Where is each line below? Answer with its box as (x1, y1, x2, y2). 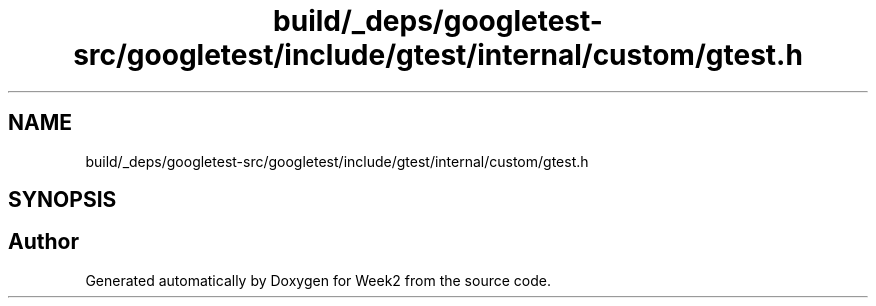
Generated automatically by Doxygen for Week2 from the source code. (85, 271, 551, 289)
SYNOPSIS (8, 187, 117, 213)
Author (8, 229, 79, 255)
